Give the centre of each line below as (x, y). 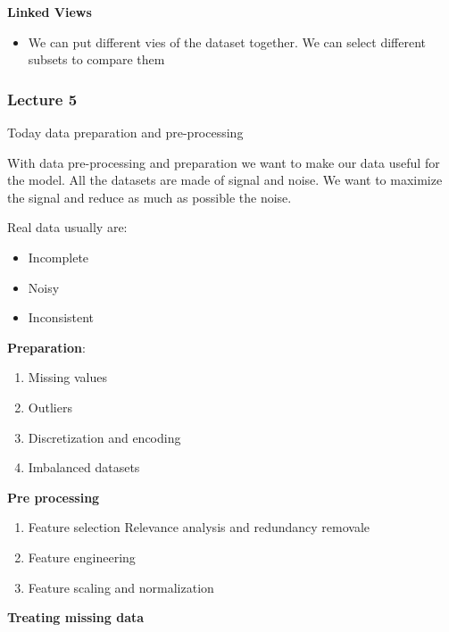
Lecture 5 (42, 99)
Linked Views (50, 12)
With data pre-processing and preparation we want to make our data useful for (224, 162)
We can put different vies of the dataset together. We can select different (227, 42)
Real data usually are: (67, 227)
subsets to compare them (96, 59)
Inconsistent (61, 317)
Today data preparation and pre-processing (125, 132)
